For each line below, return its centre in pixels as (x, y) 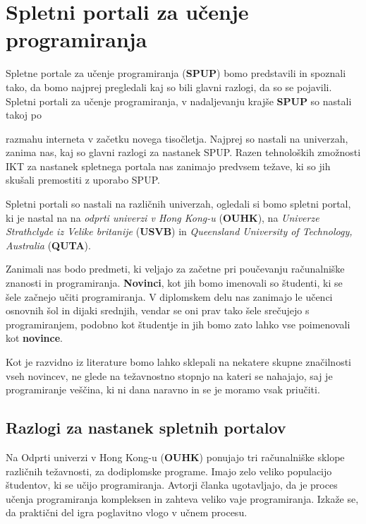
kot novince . (35, 338)
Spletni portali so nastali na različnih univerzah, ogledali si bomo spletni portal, (178, 204)
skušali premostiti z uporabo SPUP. (83, 180)
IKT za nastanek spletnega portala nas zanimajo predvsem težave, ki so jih (168, 166)
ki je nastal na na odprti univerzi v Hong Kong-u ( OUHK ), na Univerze (163, 217)
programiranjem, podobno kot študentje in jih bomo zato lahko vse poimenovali (178, 324)
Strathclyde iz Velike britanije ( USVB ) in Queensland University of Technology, (179, 231)
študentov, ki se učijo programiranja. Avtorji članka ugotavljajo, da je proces (172, 485)
